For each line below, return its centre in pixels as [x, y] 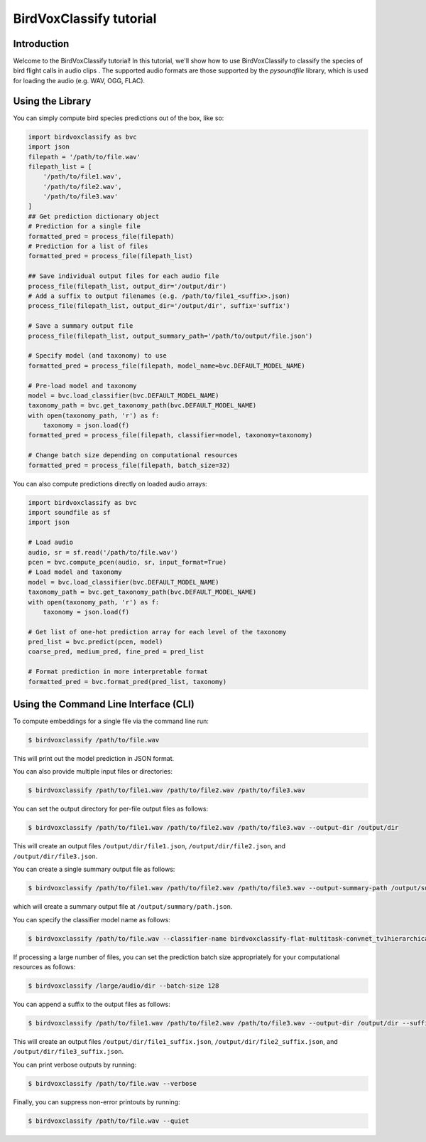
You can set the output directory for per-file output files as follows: [111, 809]
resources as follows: [44, 966]
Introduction [41, 44]
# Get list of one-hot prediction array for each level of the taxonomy [157, 632]
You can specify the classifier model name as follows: [92, 919]
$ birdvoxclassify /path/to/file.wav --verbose [112, 1083]
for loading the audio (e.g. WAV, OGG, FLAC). [79, 80]
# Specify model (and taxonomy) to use [97, 356]
